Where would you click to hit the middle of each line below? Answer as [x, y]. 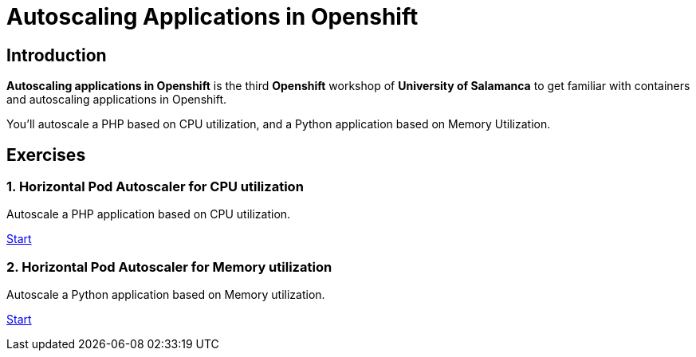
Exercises [46, 155]
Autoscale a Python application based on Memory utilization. [166, 295]
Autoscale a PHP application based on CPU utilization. [149, 214]
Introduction [57, 55]
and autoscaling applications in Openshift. [117, 100]
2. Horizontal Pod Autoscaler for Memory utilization [169, 267]
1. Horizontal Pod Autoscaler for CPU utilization [155, 187]
